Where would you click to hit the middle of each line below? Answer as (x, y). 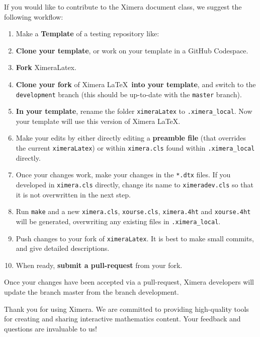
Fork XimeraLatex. (46, 67)
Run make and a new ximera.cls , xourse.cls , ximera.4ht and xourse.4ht (133, 211)
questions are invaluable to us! (51, 328)
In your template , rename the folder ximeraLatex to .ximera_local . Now (134, 111)
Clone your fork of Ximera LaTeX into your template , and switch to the (136, 84)
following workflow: (34, 16)
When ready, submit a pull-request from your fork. (99, 265)
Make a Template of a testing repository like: (88, 33)
